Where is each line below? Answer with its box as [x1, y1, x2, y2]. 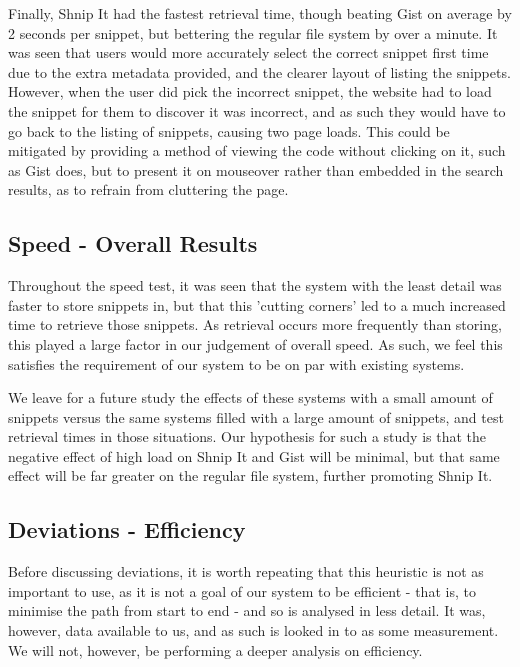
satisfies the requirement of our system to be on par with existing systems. [8, 353, 465, 374]
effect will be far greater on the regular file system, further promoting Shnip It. [8, 465, 493, 486]
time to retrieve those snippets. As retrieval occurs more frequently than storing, [8, 314, 502, 335]
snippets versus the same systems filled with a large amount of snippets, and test [8, 406, 504, 427]
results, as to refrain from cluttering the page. [8, 179, 289, 200]
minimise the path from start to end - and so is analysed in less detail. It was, [8, 600, 486, 621]
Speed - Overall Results [8, 228, 258, 259]
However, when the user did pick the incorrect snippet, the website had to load [8, 81, 492, 102]
